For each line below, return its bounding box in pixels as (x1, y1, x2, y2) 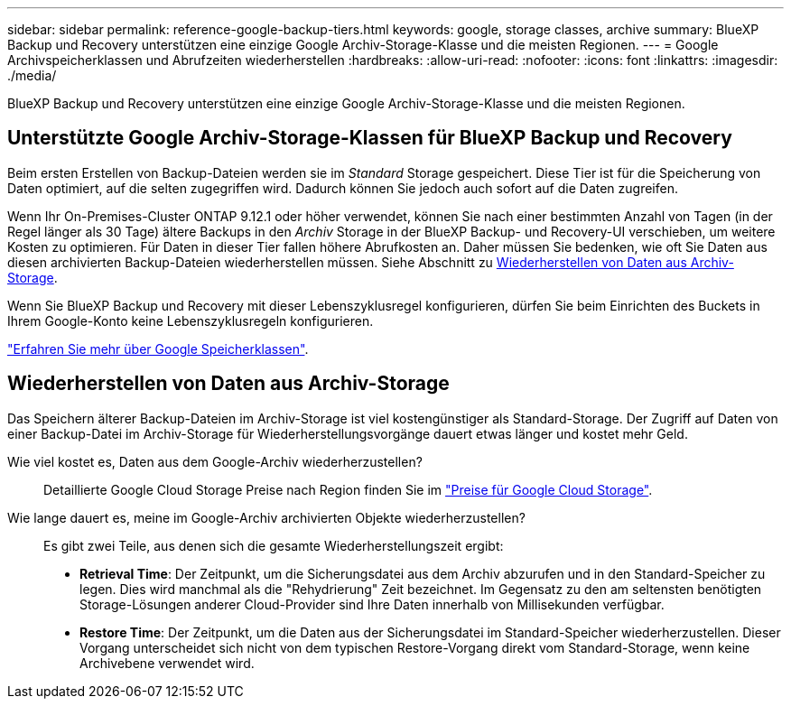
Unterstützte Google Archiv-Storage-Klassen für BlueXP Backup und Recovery (7, 126, 732, 150)
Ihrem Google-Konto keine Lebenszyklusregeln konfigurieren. (7, 312, 374, 329)
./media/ (7, 68, 57, 83)
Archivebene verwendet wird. (79, 655, 255, 671)
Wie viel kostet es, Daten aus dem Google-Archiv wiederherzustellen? (7, 453, 423, 469)
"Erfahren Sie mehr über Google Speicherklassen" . (7, 340, 309, 357)
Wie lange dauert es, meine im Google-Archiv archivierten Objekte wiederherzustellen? (7, 509, 526, 525)
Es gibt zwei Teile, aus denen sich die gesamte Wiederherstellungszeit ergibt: (43, 537, 504, 553)
